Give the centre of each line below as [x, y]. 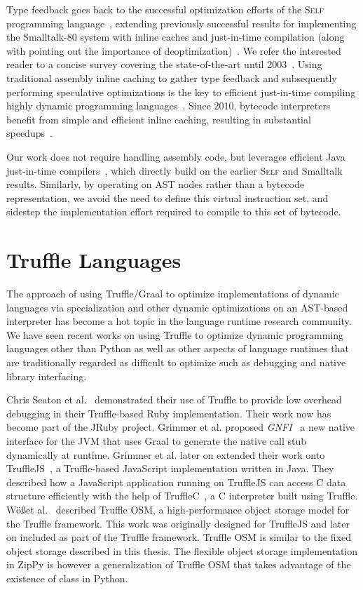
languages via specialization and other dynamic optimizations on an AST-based [177, 307]
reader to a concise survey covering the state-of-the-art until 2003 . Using [164, 64]
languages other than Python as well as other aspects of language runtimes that [178, 348]
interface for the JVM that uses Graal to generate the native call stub [157, 440]
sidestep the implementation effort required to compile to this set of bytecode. [174, 212]
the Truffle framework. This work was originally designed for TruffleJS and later [178, 523]
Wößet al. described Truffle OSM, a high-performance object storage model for [178, 509]
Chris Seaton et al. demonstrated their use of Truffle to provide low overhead [174, 400]
